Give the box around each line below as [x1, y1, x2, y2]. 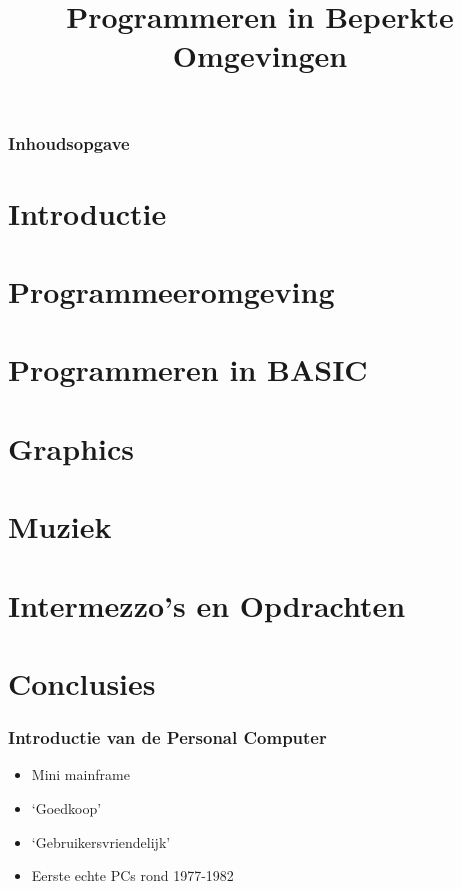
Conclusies [8, 662, 156, 703]
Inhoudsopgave [8, 130, 130, 155]
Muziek [8, 506, 112, 547]
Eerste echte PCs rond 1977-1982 [31, 865, 234, 886]
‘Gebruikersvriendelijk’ [31, 831, 171, 852]
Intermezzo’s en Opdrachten [8, 584, 406, 625]
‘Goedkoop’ [31, 797, 102, 818]
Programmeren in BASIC [8, 349, 368, 390]
